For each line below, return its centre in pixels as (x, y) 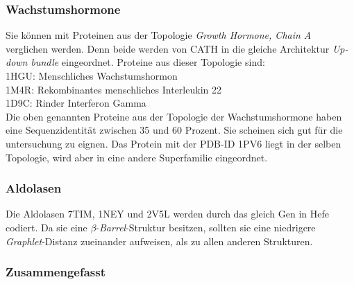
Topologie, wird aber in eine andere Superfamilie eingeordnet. (137, 157)
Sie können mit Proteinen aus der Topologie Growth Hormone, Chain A (159, 35)
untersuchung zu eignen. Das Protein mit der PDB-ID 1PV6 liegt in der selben (174, 143)
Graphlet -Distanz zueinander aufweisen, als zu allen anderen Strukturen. (159, 241)
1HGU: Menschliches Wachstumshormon (92, 76)
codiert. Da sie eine (47, 227)
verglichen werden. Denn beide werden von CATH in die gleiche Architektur (168, 48)
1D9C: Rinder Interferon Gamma (76, 103)
